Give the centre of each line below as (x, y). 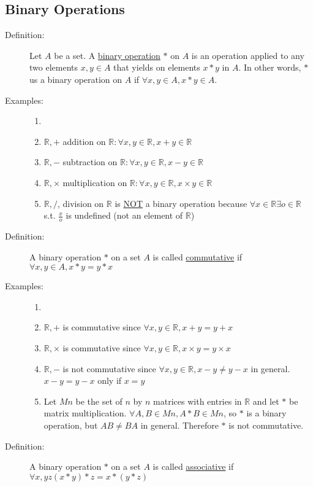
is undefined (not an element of (124, 215)
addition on (84, 141)
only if (110, 380)
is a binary (266, 413)
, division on (81, 203)
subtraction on (90, 162)
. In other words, (270, 67)
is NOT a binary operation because (181, 203)
